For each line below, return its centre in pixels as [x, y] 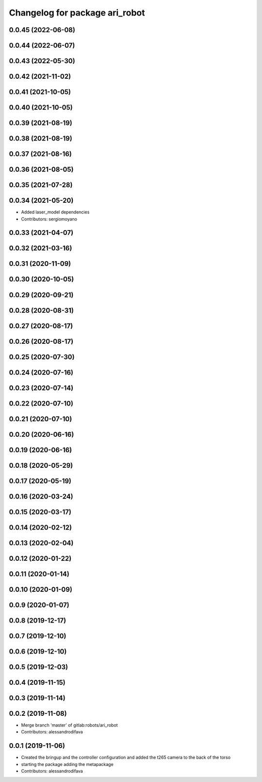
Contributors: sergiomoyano [49, 219]
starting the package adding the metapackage [67, 764]
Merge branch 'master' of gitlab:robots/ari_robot [70, 725]
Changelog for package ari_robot [77, 13]
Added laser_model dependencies [55, 212]
